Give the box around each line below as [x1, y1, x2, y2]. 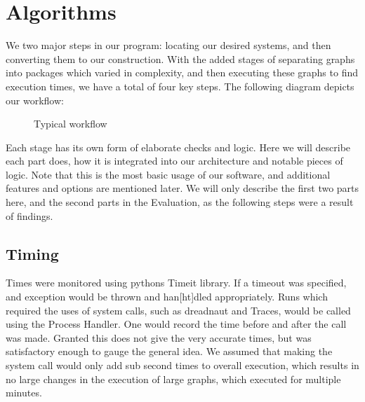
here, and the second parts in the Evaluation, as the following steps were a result [6, 195, 354, 209]
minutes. [6, 385, 42, 400]
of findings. [6, 208, 53, 223]
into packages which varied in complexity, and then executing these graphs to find [6, 65, 358, 80]
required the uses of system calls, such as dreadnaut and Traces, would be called [6, 303, 351, 317]
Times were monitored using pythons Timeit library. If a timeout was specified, [6, 275, 347, 290]
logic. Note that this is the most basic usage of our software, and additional [6, 167, 331, 181]
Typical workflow [34, 116, 107, 131]
